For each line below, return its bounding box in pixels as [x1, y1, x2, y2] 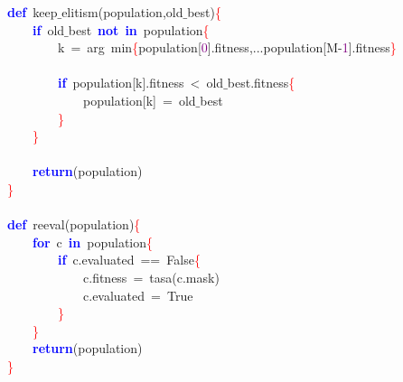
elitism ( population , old [61, 3, 183, 21]
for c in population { [33, 232, 154, 251]
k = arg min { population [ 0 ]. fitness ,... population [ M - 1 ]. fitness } [57, 38, 397, 57]
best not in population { [68, 20, 210, 39]
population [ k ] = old [82, 90, 196, 109]
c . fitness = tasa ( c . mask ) [82, 267, 220, 286]
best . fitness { [227, 73, 295, 92]
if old [33, 20, 65, 39]
